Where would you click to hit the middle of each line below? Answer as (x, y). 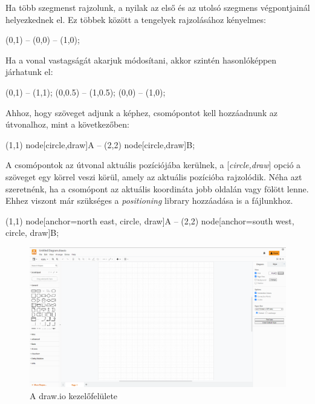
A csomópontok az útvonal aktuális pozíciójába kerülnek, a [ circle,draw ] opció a (153, 165)
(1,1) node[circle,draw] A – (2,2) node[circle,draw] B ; (100, 144)
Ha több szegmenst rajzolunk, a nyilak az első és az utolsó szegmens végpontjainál (158, 7)
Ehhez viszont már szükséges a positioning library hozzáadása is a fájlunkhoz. (149, 200)
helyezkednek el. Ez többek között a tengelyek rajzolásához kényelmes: (136, 19)
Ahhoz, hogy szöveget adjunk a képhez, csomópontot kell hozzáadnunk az (142, 112)
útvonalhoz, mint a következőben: (67, 124)
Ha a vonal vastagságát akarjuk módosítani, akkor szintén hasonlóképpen (141, 60)
